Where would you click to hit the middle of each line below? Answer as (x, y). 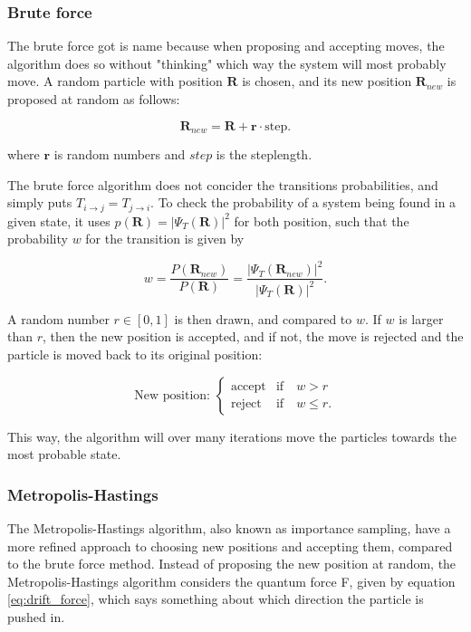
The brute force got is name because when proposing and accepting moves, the (226, 46)
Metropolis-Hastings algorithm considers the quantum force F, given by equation (231, 581)
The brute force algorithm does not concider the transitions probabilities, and (223, 184)
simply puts (40, 202)
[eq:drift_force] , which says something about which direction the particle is (216, 599)
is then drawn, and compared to (263, 318)
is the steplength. (264, 154)
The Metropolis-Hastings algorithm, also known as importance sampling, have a (229, 527)
